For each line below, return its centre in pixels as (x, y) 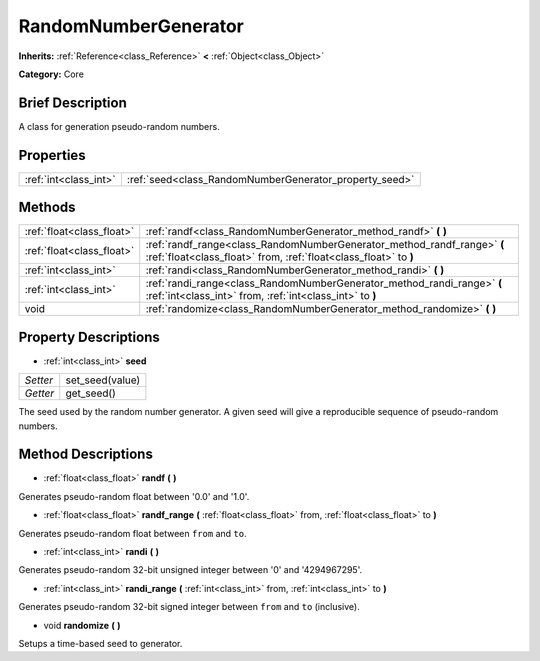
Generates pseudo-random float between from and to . (132, 533)
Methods (47, 207)
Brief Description (72, 102)
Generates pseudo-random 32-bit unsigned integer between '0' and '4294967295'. (190, 570)
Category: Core (51, 74)
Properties (52, 155)
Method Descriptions (86, 454)
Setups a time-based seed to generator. (100, 643)
